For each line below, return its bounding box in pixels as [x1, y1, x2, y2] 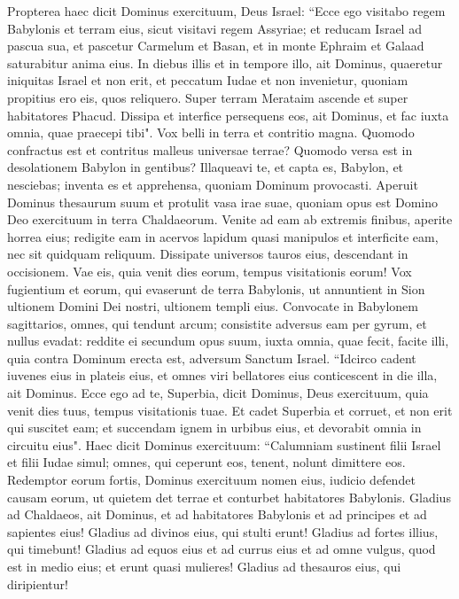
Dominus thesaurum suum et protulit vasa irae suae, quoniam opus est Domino [7, 192, 438, 211]
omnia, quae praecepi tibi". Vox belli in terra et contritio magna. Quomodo [7, 123, 415, 142]
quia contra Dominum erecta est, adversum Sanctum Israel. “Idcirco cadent [7, 348, 416, 367]
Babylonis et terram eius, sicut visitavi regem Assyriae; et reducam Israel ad [7, 19, 422, 37]
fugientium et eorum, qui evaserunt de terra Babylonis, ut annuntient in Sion [7, 279, 425, 298]
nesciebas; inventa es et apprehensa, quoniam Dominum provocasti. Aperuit [7, 175, 418, 193]
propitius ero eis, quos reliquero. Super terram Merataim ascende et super [7, 88, 408, 106]
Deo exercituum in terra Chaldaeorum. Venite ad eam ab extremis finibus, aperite [7, 210, 453, 229]
